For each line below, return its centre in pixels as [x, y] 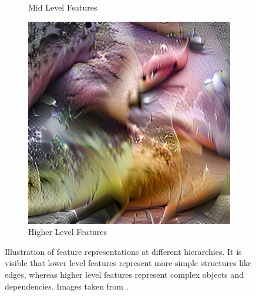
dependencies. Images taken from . [67, 286]
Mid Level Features [63, 7]
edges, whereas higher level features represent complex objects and [124, 274]
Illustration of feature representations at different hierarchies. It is [123, 251]
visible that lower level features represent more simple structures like [128, 263]
